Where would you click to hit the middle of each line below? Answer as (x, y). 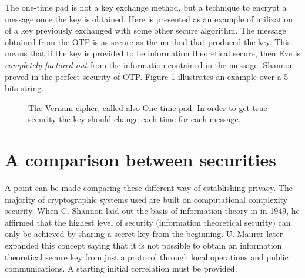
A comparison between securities (140, 160)
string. (32, 88)
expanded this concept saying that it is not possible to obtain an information (143, 245)
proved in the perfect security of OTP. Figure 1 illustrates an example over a (143, 76)
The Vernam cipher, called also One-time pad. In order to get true (148, 107)
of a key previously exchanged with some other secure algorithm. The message (145, 30)
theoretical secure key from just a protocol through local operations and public (147, 257)
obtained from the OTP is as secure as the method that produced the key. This (148, 41)
